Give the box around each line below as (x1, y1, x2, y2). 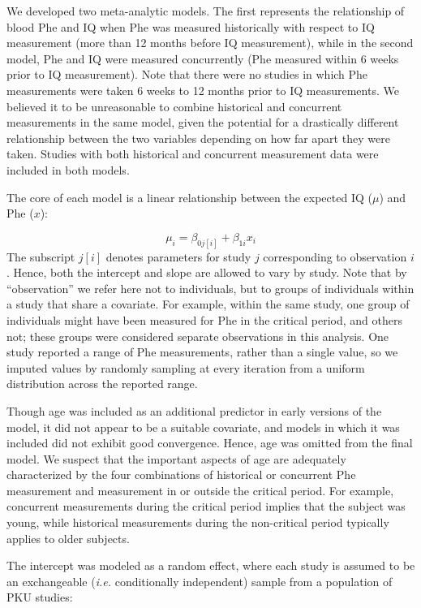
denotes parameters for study (105, 248, 251, 265)
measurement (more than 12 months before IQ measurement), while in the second (6, 34, 414, 51)
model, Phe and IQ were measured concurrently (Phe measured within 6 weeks (6, 50, 399, 67)
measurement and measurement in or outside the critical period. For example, (6, 481, 394, 498)
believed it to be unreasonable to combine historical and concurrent (6, 97, 342, 114)
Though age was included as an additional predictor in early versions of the (6, 402, 382, 419)
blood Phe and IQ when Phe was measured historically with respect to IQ (6, 18, 375, 35)
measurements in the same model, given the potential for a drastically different (6, 114, 399, 131)
